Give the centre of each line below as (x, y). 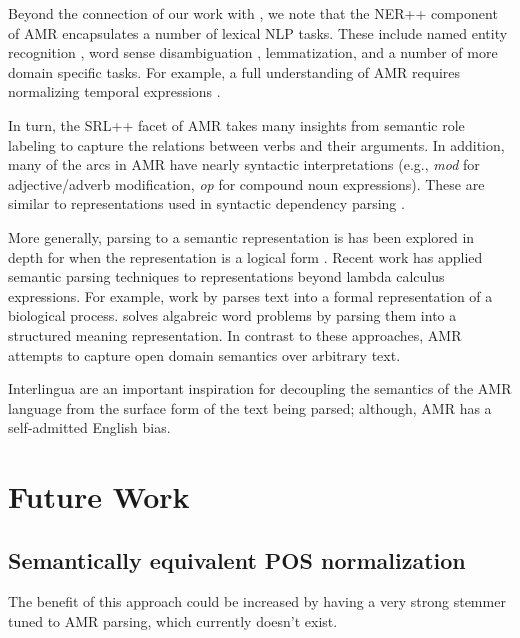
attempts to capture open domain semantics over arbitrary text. (204, 354)
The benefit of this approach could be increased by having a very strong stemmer (257, 601)
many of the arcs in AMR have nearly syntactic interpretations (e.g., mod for (244, 164)
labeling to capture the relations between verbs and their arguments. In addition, (256, 144)
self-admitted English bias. (89, 427)
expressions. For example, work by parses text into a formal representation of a (250, 295)
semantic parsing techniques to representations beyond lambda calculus (226, 276)
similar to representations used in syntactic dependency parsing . (206, 203)
